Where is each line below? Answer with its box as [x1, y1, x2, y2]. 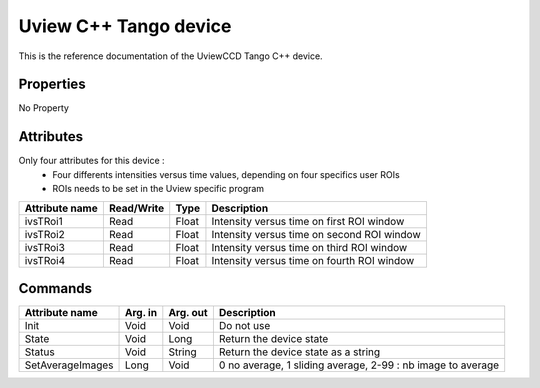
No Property [18, 102, 70, 114]
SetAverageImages [24, 358, 114, 372]
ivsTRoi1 [24, 214, 64, 228]
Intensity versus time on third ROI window [211, 240, 408, 254]
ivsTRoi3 [24, 240, 65, 254]
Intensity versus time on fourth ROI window [211, 253, 415, 267]
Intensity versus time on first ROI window [211, 214, 405, 228]
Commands [18, 280, 93, 297]
